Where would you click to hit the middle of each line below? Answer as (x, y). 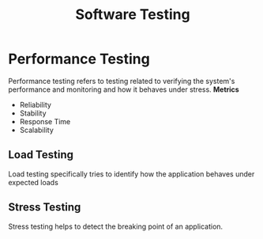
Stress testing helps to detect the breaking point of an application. (116, 226)
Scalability (36, 130)
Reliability (35, 104)
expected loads (34, 182)
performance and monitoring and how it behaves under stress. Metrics (124, 89)
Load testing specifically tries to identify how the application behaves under (131, 174)
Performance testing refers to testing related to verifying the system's (122, 81)
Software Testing (133, 15)
